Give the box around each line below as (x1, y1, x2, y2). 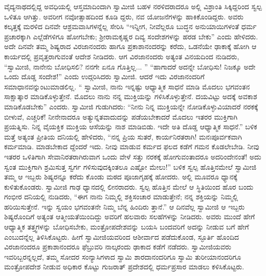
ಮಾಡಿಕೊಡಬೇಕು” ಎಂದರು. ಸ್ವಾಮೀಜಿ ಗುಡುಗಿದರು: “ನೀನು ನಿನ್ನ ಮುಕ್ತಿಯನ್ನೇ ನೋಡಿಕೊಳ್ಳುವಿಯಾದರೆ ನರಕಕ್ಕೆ (4, 101, 258, 111)
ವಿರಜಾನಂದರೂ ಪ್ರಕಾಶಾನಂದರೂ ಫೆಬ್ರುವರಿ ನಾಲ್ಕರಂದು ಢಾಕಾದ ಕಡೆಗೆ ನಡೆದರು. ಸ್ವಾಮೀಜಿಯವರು (4, 241, 231, 252)
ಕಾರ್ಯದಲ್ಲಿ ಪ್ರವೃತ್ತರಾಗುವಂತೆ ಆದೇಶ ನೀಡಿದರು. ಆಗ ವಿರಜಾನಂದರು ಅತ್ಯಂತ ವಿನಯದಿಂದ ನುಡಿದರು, (4, 51, 239, 61)
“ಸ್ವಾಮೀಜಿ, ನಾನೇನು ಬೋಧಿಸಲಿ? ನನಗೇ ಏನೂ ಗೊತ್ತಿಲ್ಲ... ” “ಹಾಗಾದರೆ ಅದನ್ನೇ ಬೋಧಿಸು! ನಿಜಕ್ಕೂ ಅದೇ (4, 61, 256, 72)
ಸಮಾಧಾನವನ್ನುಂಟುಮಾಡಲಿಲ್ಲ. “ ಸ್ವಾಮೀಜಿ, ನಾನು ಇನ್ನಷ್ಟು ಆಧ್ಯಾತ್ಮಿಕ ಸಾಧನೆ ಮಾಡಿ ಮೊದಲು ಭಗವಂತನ (4, 81, 250, 91)
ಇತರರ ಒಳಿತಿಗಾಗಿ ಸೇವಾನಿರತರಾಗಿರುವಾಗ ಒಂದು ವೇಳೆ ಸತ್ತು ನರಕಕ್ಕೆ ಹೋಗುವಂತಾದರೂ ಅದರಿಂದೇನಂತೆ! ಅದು (4, 151, 261, 162)
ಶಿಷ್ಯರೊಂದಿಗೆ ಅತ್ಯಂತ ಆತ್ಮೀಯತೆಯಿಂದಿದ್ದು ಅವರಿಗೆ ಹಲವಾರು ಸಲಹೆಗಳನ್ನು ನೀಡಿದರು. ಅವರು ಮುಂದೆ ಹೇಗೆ (4, 211, 255, 222)
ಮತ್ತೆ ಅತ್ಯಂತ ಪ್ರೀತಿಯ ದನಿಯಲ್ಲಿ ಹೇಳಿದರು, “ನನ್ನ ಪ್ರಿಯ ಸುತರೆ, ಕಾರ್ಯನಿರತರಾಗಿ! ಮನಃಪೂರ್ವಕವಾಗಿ (4, 131, 242, 142)
